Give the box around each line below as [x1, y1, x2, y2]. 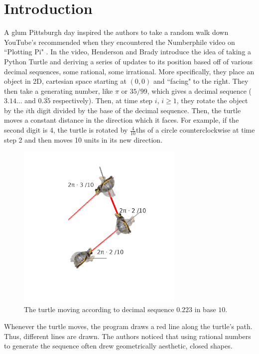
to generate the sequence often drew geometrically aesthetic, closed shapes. [4, 341, 233, 351]
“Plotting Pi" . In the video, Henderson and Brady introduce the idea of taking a [4, 46, 252, 57]
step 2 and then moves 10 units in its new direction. [4, 134, 163, 145]
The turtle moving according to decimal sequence [24, 304, 174, 315]
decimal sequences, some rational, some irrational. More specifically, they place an [4, 66, 255, 76]
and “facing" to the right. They [153, 76, 249, 86]
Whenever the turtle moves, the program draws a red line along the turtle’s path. [4, 321, 253, 332]
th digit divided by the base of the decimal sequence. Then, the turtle [28, 105, 241, 115]
